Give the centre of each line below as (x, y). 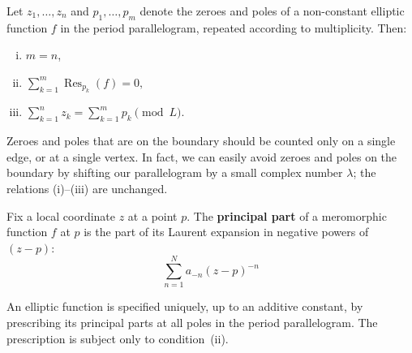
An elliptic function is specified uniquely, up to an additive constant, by (185, 306)
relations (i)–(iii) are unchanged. (87, 188)
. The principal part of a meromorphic (287, 215)
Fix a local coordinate (61, 215)
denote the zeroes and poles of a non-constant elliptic (272, 11)
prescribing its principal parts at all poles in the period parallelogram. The (192, 323)
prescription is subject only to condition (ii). (118, 338)
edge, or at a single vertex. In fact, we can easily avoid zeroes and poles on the (202, 156)
